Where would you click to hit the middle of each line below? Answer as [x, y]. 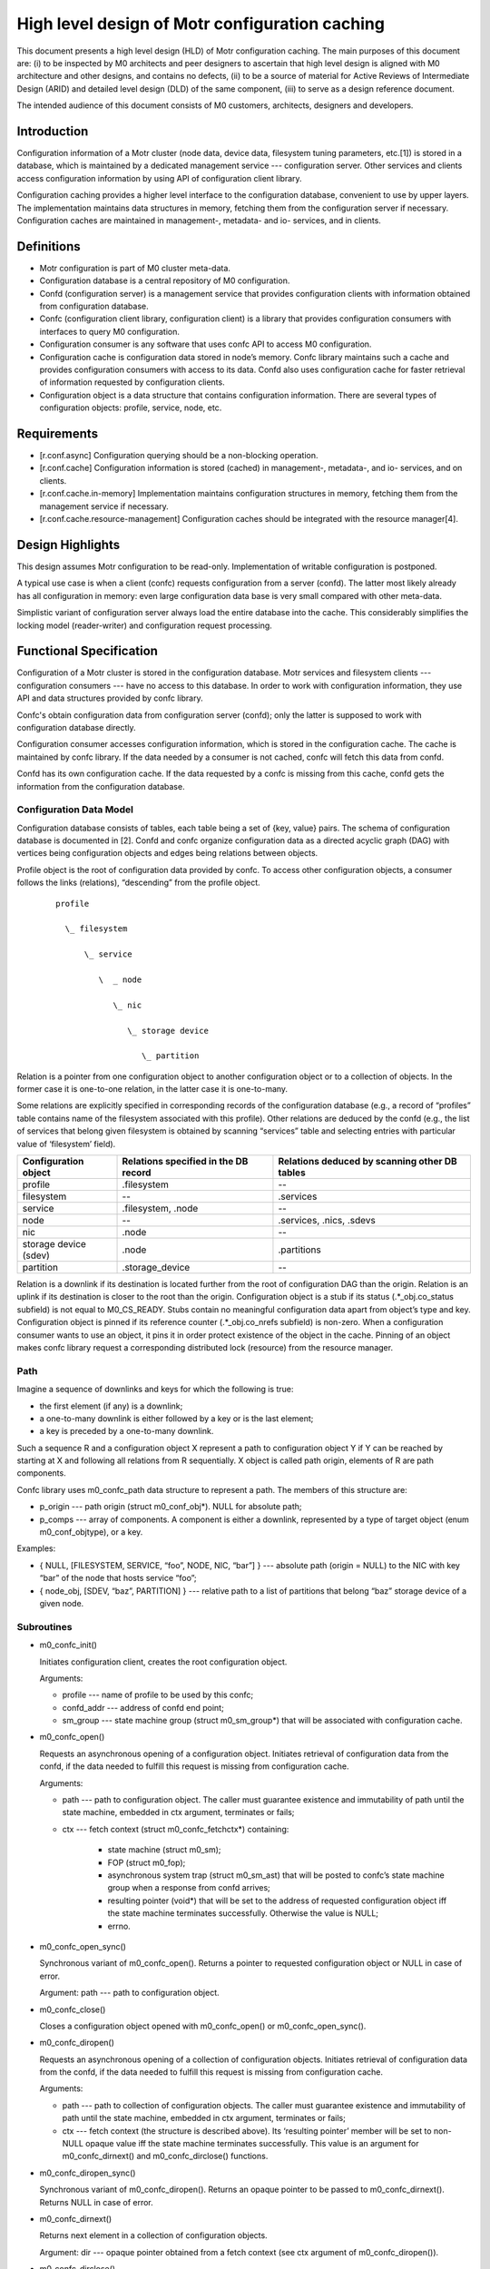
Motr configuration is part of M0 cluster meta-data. [135, 268]
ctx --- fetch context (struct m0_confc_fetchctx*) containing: [176, 1829]
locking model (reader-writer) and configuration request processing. [144, 625]
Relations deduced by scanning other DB [367, 1162]
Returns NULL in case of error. [96, 2202]
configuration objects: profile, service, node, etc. [131, 408]
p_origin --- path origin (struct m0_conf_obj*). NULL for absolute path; [171, 1507]
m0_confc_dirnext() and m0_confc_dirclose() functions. [165, 2156]
